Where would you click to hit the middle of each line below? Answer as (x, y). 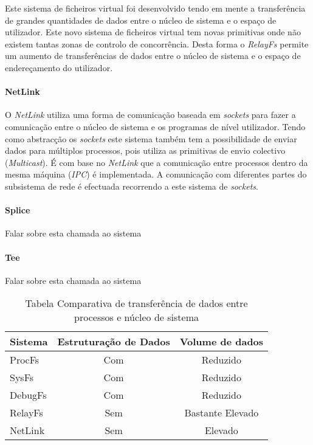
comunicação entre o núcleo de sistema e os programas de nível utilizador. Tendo (155, 126)
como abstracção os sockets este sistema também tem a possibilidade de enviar (151, 138)
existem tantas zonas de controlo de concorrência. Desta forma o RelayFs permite (157, 43)
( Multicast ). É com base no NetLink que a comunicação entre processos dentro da (156, 162)
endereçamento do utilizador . (59, 67)
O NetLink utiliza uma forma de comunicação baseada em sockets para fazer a (150, 115)
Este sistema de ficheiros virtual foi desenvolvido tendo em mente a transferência (155, 8)
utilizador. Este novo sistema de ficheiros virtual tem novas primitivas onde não (153, 32)
